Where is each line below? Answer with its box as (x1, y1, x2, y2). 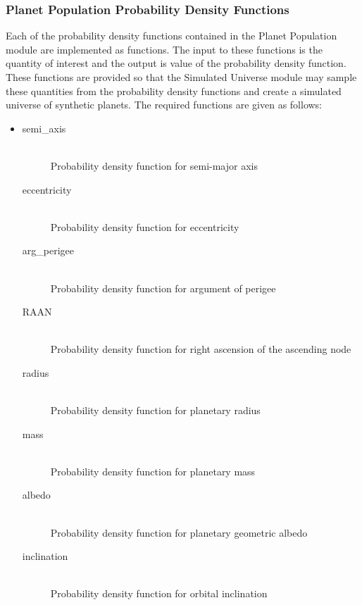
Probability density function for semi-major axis (50, 158, 258, 173)
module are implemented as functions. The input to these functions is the (6, 42, 323, 56)
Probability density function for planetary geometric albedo (50, 525, 308, 539)
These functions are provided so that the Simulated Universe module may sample (6, 70, 357, 84)
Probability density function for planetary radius (50, 403, 261, 418)
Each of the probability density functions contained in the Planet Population (6, 28, 337, 43)
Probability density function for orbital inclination (50, 586, 268, 601)
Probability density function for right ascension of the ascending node (50, 342, 351, 356)
